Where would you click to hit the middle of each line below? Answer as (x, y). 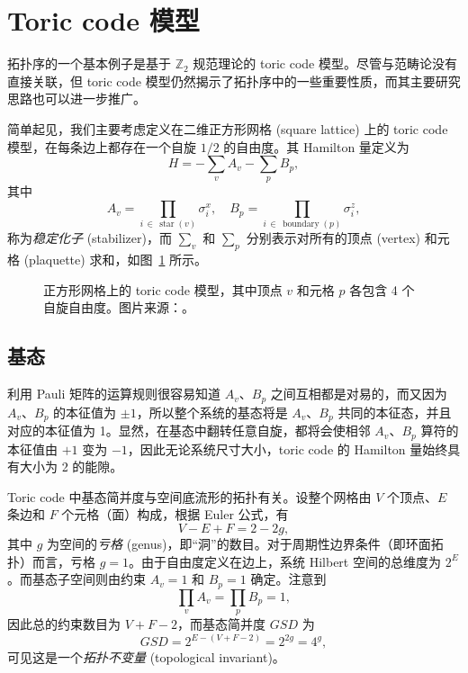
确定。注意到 (288, 579)
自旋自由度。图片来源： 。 (119, 307)
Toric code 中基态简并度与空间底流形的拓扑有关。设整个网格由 (189, 496)
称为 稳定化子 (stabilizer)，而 (90, 238)
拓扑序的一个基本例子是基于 (89, 63)
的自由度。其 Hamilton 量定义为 (316, 146)
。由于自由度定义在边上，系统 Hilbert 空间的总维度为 (285, 561)
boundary (301, 224)
